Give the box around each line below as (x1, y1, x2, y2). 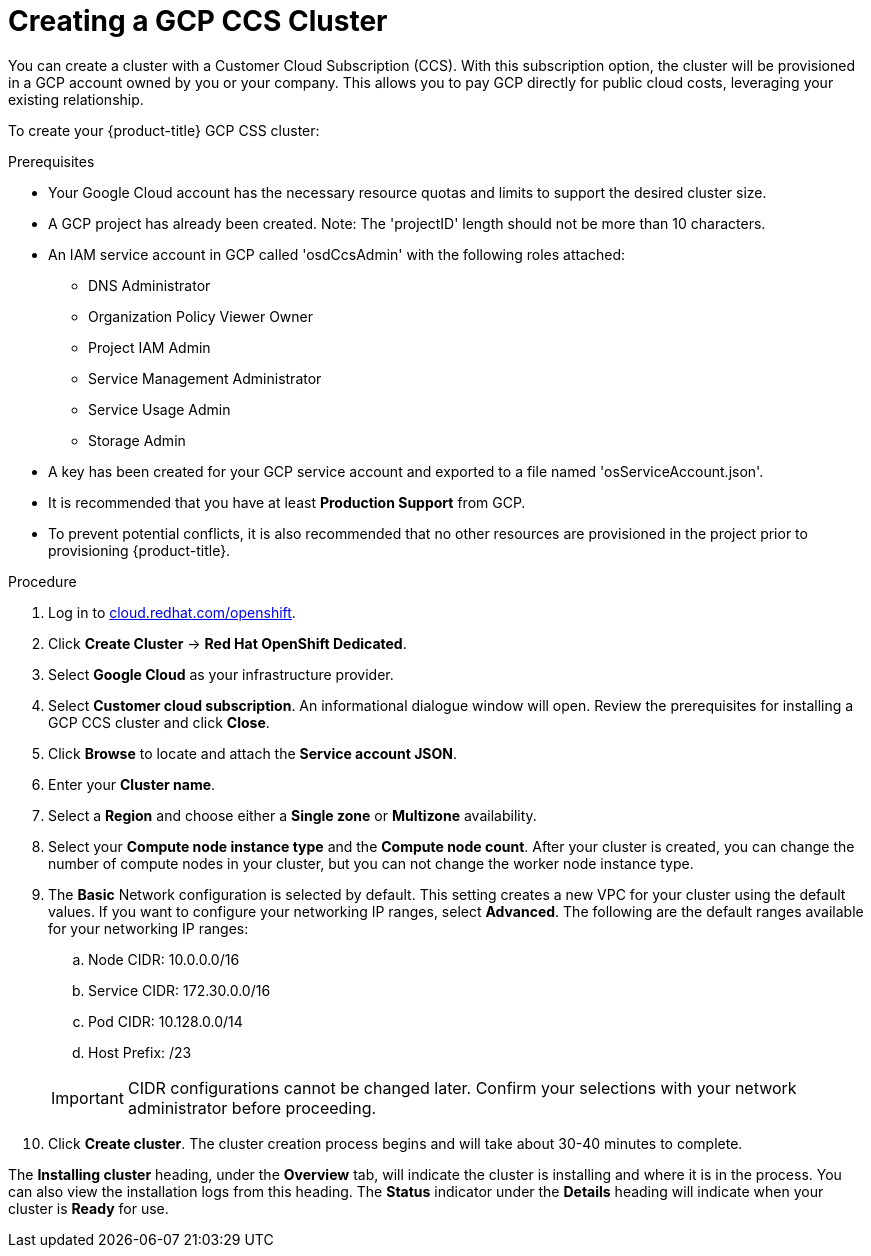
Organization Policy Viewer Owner (88, 307, 313, 325)
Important (51, 1087, 124, 1108)
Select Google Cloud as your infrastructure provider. (48, 665, 394, 683)
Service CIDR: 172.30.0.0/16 (88, 981, 271, 999)
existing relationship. (8, 90, 144, 108)
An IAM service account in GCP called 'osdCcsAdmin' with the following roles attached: (48, 245, 626, 263)
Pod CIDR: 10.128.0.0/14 (88, 1012, 243, 1030)
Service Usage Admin (88, 400, 231, 418)
